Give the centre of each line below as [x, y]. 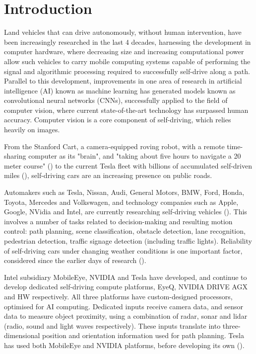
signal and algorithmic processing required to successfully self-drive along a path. [127, 71]
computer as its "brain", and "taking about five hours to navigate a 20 [135, 156]
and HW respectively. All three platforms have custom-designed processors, [118, 296]
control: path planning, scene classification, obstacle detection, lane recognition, [125, 231]
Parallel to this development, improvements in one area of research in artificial [123, 81]
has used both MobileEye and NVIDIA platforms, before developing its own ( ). [124, 345]
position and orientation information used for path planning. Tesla [143, 335]
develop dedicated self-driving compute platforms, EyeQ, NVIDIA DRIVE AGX [126, 287]
